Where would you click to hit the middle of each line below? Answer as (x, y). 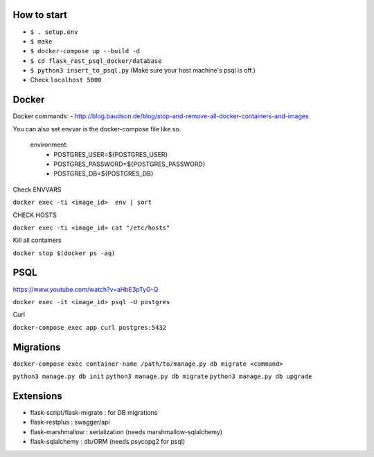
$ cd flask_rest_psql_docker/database (96, 61)
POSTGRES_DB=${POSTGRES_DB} (104, 174)
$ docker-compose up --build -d (85, 51)
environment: (49, 144)
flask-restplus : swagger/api (70, 422)
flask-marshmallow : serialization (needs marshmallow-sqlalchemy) (126, 431)
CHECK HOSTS (35, 215)
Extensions (37, 396)
